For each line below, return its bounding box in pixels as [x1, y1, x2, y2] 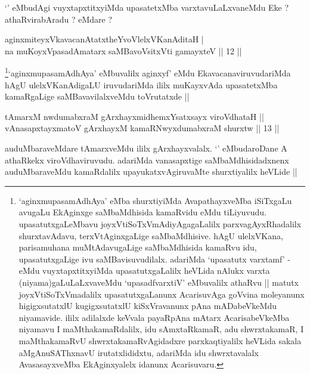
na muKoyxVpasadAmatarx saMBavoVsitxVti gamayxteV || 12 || [5, 44, 242, 57]
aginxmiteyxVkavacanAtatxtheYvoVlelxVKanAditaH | [5, 33, 204, 45]
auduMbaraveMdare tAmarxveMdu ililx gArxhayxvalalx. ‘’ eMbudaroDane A [5, 142, 287, 154]
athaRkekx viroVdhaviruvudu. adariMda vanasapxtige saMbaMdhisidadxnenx [5, 153, 289, 166]
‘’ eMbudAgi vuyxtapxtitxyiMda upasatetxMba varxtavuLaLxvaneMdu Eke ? [5, 1, 289, 13]
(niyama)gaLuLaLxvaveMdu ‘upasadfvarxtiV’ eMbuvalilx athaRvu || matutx [18, 276, 299, 288]
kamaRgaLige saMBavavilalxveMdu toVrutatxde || [5, 90, 190, 103]
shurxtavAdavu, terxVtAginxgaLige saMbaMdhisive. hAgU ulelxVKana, [18, 229, 283, 242]
